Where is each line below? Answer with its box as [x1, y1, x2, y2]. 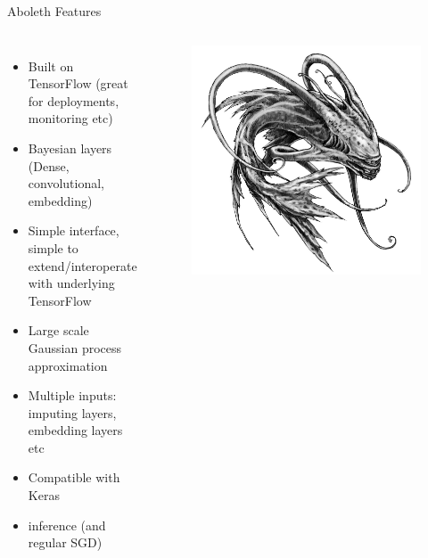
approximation [28, 356, 108, 374]
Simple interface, [28, 221, 119, 240]
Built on [28, 56, 74, 75]
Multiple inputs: [28, 386, 117, 405]
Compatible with [28, 468, 120, 487]
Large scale [28, 321, 89, 340]
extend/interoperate [28, 256, 137, 275]
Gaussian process [28, 338, 122, 357]
